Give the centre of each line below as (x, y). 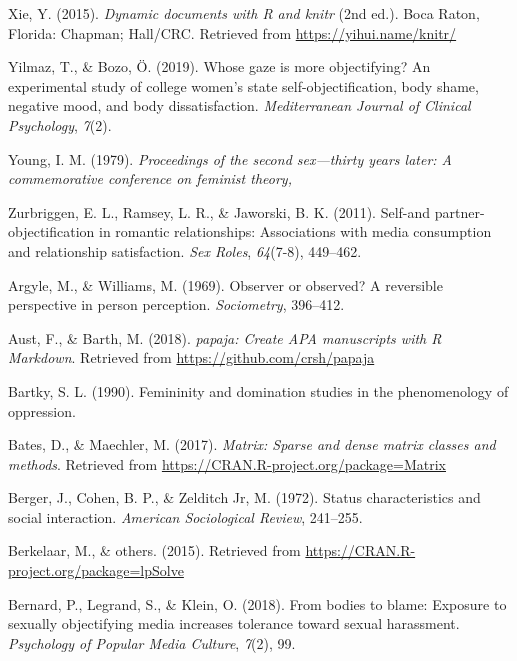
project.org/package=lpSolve (96, 570)
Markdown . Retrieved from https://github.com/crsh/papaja (191, 357)
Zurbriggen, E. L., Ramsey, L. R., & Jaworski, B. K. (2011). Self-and (219, 211)
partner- (459, 211)
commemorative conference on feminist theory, (150, 178)
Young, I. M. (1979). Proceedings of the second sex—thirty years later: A (230, 158)
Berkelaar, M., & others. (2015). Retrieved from (154, 550)
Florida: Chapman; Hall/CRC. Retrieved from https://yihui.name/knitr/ (232, 32)
